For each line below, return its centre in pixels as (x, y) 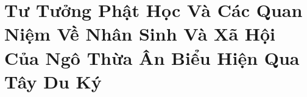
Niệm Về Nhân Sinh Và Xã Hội (140, 34)
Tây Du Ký (53, 81)
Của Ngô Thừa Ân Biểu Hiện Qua (152, 57)
